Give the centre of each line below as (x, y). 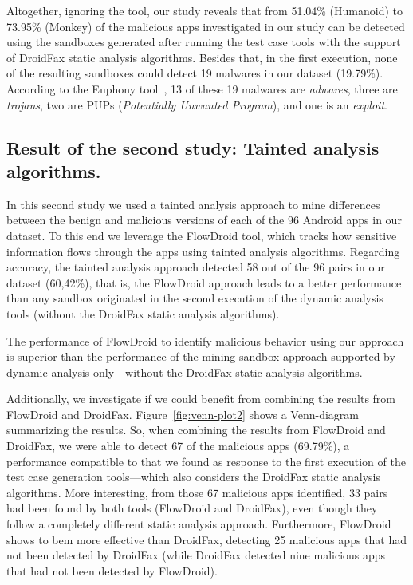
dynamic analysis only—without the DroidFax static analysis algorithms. (185, 372)
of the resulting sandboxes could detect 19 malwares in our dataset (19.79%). (195, 73)
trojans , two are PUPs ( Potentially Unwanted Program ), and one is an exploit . (197, 104)
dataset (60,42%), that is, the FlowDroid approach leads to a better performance (204, 282)
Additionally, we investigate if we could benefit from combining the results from (201, 399)
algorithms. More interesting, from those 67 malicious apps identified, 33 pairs (197, 492)
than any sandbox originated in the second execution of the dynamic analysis (195, 298)
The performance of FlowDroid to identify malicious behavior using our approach (205, 340)
